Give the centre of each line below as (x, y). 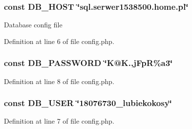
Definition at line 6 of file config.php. (59, 41)
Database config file (33, 25)
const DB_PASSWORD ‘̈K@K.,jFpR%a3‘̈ (88, 63)
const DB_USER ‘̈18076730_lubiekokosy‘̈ (88, 103)
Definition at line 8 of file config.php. (59, 81)
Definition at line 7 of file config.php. (59, 121)
